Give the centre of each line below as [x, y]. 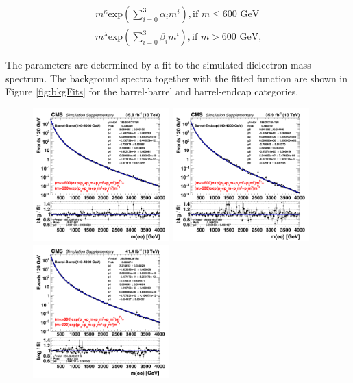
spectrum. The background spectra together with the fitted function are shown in [176, 78]
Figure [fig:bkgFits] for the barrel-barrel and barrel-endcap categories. [152, 91]
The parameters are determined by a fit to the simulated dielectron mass [158, 65]
